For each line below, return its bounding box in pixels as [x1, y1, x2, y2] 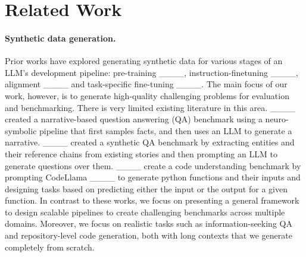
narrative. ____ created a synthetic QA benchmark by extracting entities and [5, 136, 295, 148]
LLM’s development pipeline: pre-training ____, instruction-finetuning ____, [5, 66, 298, 78]
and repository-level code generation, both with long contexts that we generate [5, 229, 292, 242]
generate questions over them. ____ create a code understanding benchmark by [5, 159, 301, 172]
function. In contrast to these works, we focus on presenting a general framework [5, 194, 299, 207]
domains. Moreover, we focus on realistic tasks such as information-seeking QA [5, 217, 292, 230]
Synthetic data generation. [5, 31, 116, 44]
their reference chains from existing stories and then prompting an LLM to [5, 147, 277, 160]
